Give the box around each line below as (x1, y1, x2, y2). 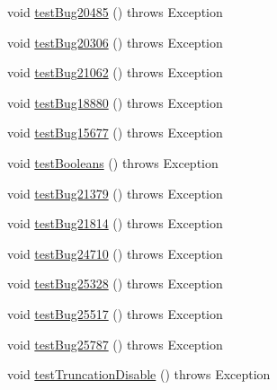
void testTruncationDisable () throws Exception (7, 365, 271, 384)
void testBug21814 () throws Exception (7, 214, 223, 233)
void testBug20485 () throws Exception (7, 3, 223, 21)
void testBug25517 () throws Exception (7, 304, 223, 323)
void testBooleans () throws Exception (7, 153, 219, 172)
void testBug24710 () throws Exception (7, 244, 223, 262)
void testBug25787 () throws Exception (7, 334, 223, 353)
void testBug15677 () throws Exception (7, 123, 223, 142)
